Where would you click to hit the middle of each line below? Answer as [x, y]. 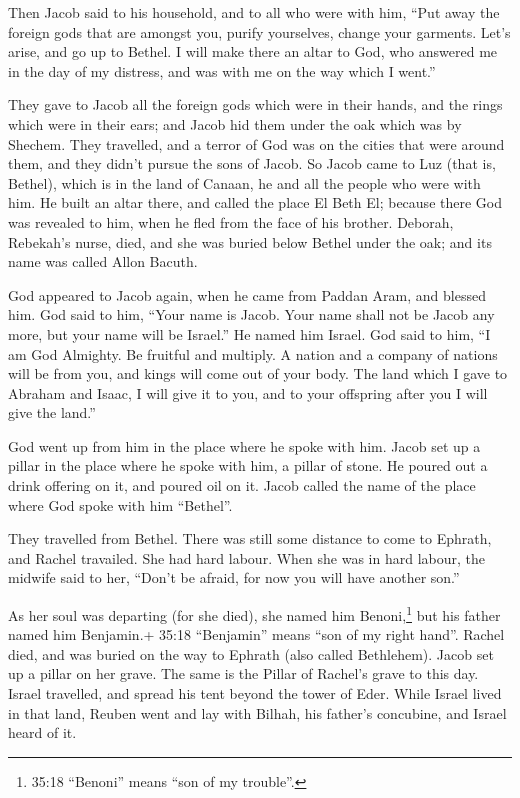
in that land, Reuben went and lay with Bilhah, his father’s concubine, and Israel [257, 712]
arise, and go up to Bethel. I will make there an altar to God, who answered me [253, 51]
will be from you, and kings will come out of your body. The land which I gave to [258, 373]
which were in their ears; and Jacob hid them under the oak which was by [235, 123]
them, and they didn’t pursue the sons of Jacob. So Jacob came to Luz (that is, [252, 163]
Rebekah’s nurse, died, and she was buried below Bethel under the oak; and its [250, 241]
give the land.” [52, 412]
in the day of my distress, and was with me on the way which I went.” [222, 70]
